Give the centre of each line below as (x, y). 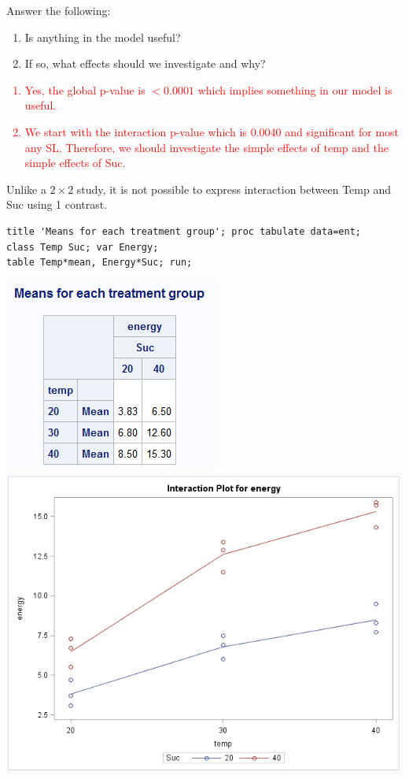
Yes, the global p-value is (85, 89)
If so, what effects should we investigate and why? (145, 63)
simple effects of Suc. (75, 163)
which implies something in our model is (295, 89)
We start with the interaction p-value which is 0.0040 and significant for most (212, 131)
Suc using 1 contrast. (57, 204)
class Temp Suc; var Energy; (83, 247)
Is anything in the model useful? (103, 37)
